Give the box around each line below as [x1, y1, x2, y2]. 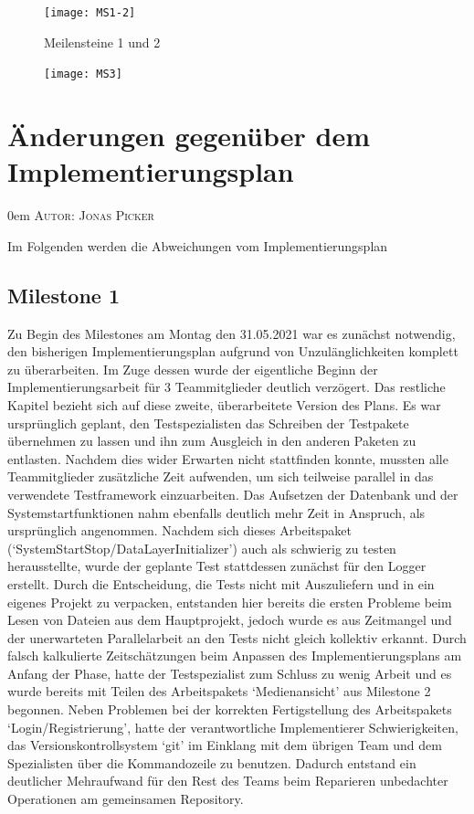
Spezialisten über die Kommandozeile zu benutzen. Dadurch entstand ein [7, 753, 416, 772]
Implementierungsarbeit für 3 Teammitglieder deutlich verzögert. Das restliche [7, 377, 446, 396]
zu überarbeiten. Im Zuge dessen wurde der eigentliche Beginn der [7, 359, 378, 378]
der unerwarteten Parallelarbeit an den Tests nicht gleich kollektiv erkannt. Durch [7, 628, 467, 647]
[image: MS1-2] [44, 6, 136, 19]
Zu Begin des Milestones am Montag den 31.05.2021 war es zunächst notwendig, [7, 323, 456, 343]
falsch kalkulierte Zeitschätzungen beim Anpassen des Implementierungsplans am [7, 646, 462, 665]
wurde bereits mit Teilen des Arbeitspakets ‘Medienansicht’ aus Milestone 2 [7, 682, 431, 701]
